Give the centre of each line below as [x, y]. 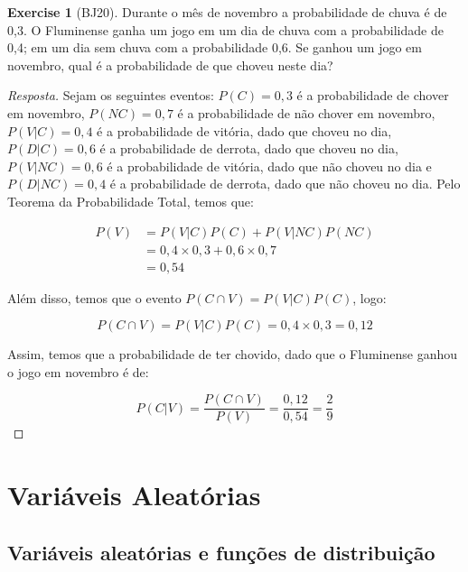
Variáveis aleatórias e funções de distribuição [221, 552]
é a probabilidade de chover [373, 95]
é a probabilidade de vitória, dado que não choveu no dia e [269, 166]
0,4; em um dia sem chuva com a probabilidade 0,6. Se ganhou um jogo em [215, 47]
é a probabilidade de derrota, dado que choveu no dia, [249, 148]
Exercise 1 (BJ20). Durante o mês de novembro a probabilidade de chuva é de [227, 12]
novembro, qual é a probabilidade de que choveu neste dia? [170, 65]
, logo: [370, 297]
